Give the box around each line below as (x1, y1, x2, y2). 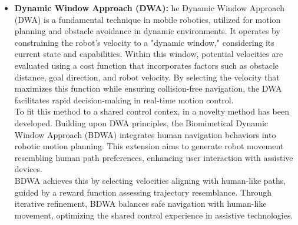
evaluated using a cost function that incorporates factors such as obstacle (14, 59, 279, 71)
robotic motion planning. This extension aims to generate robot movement (14, 140, 284, 152)
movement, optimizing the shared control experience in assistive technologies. (14, 209, 293, 221)
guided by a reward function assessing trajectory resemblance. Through (14, 186, 271, 198)
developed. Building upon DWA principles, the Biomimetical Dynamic (14, 116, 269, 129)
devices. (14, 163, 42, 175)
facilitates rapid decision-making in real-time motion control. (14, 93, 234, 106)
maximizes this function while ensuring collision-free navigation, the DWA (14, 82, 282, 95)
